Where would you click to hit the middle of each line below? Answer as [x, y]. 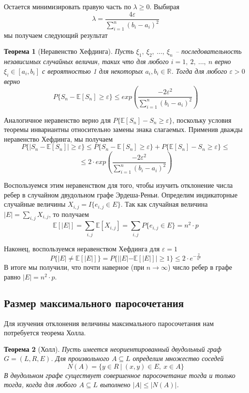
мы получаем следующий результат [56, 35]
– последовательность [208, 51]
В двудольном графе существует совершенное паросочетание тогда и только [120, 375]
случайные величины [35, 204]
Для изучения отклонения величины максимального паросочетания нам [109, 323]
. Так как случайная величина [164, 204]
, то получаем [69, 214]
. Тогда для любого [199, 71]
